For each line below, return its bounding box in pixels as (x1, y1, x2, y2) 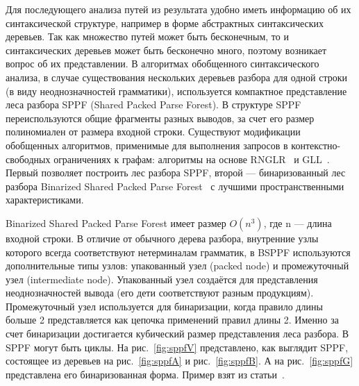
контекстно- (291, 137, 341, 152)
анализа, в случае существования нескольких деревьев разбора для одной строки (6, 69, 348, 84)
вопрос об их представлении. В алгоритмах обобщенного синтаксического (6, 56, 319, 71)
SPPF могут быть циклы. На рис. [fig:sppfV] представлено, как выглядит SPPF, (6, 339, 349, 354)
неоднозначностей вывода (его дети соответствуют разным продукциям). (6, 285, 314, 300)
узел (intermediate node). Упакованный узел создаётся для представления (6, 271, 318, 286)
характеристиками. (6, 192, 84, 207)
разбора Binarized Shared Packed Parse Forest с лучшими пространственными (6, 178, 344, 193)
